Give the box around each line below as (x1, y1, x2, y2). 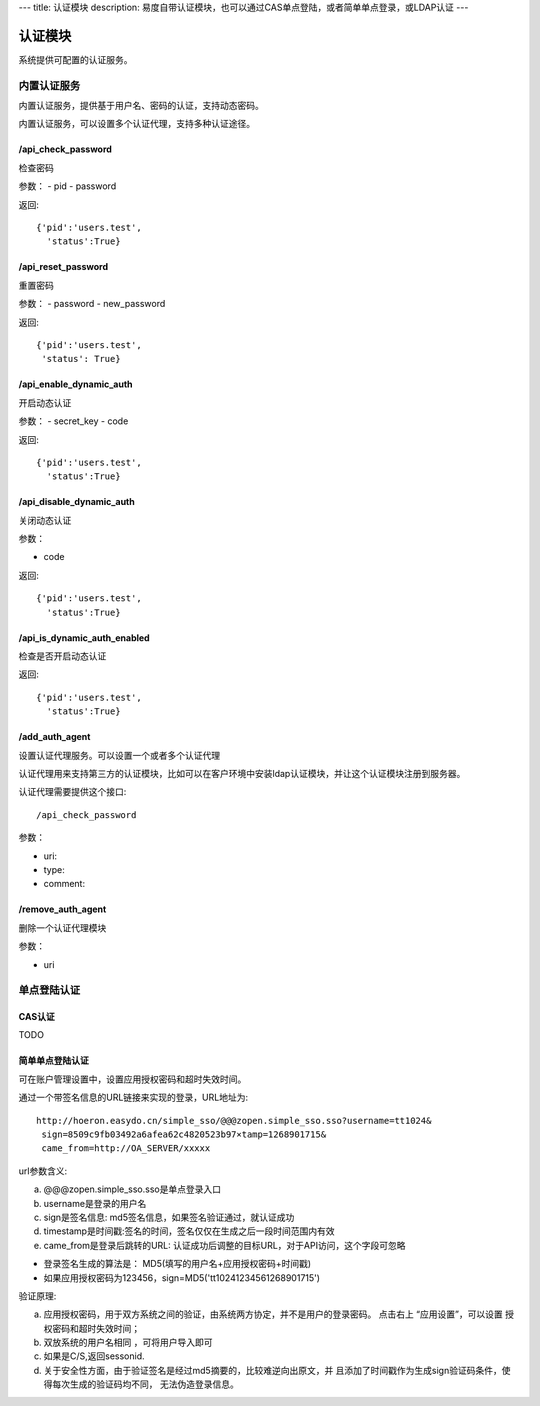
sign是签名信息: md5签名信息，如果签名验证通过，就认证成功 (43, 1211, 295, 1223)
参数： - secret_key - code (18, 415, 129, 427)
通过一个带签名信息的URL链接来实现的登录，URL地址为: (18, 1091, 249, 1104)
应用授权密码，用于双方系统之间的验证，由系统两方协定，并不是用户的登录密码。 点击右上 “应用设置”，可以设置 (43, 1308, 504, 1320)
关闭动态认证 (18, 514, 72, 526)
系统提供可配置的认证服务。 (18, 53, 133, 65)
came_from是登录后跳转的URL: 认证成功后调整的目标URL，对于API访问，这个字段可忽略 (43, 1239, 406, 1251)
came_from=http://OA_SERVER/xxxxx (41, 1143, 211, 1154)
